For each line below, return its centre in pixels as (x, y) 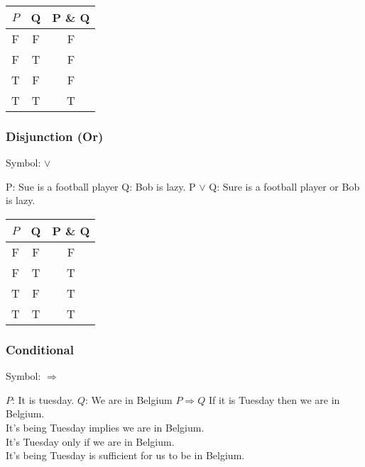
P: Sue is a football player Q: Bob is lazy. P (101, 186)
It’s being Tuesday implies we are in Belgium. (105, 427)
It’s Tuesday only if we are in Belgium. (90, 441)
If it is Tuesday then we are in (274, 399)
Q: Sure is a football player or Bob (284, 186)
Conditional (40, 349)
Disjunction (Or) (55, 136)
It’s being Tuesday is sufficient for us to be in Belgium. (125, 455)
